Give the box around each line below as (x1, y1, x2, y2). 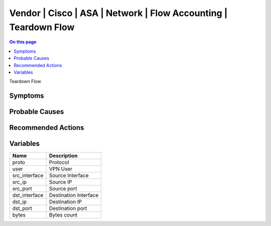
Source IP (49, 178, 72, 185)
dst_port (12, 205, 32, 212)
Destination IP (49, 198, 82, 205)
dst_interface (12, 192, 44, 199)
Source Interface (49, 172, 89, 179)
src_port (12, 185, 32, 192)
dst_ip (12, 198, 27, 205)
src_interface (12, 172, 44, 179)
